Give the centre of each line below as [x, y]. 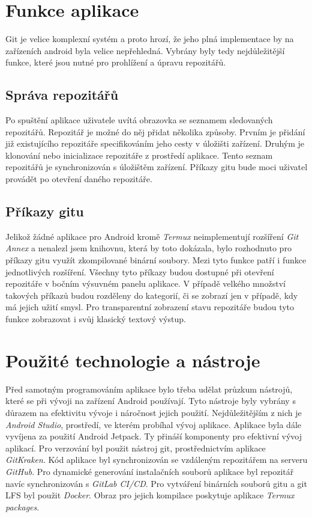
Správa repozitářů [62, 95]
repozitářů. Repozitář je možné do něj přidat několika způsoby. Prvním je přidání [155, 131]
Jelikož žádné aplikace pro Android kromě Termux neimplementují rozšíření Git [152, 236]
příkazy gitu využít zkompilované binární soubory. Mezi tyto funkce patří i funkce [156, 260]
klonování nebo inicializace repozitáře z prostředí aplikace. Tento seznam [139, 155]
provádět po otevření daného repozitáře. [79, 179]
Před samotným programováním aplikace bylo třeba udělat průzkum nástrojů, [149, 389]
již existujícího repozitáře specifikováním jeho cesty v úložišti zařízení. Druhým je [155, 143]
